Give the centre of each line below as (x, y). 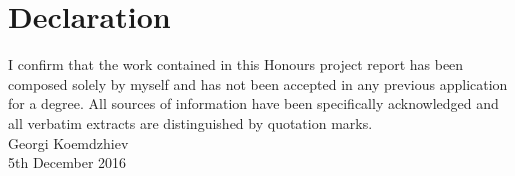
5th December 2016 (67, 162)
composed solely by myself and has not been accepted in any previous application (258, 83)
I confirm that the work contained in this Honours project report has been (236, 64)
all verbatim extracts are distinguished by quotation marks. (190, 122)
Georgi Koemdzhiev (68, 142)
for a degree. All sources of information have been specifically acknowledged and (253, 103)
